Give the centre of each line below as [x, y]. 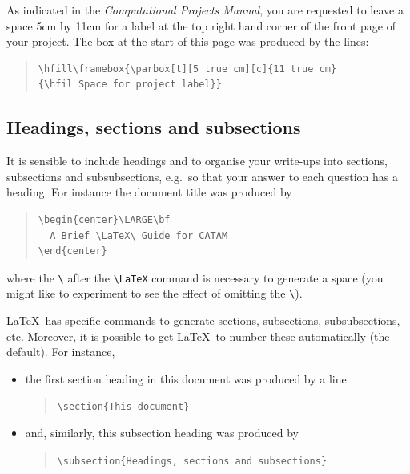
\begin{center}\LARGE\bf [104, 219]
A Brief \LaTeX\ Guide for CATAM [139, 235]
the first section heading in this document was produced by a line [186, 378]
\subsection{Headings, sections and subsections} [192, 461]
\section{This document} [123, 407]
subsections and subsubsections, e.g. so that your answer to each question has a [202, 176]
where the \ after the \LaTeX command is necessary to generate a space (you [195, 277]
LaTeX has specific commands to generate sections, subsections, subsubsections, [203, 320]
